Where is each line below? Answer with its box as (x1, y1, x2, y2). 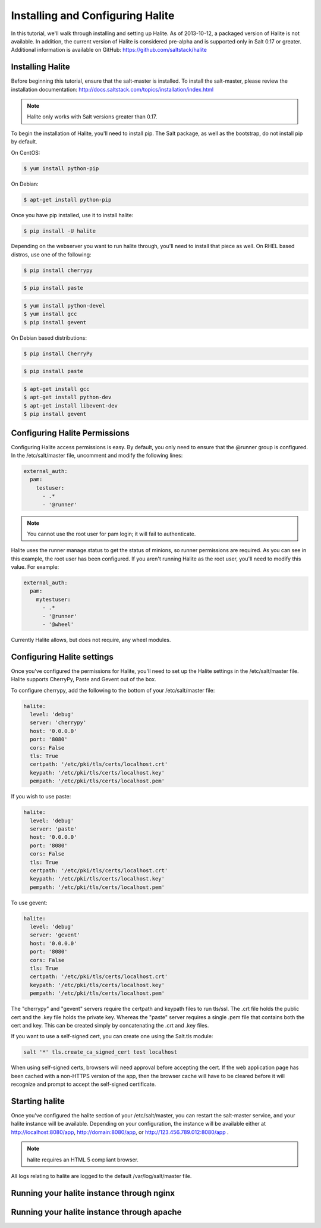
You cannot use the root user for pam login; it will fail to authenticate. (27, 530, 196, 537)
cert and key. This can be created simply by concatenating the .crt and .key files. (11, 1022, 209, 1029)
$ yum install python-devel (23, 302, 105, 309)
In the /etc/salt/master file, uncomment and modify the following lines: (11, 452, 183, 459)
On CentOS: (11, 149, 40, 156)
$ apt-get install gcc (23, 386, 90, 392)
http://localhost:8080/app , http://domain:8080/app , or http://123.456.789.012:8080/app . (11, 1128, 229, 1136)
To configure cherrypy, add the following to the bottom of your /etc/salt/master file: (11, 687, 215, 694)
